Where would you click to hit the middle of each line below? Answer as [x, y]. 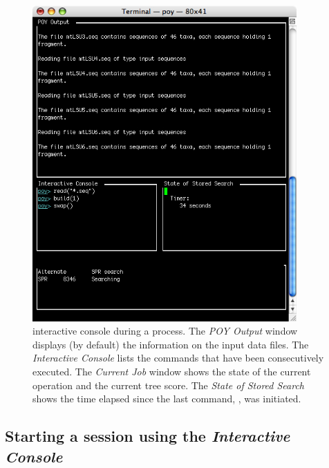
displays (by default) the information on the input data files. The [171, 344]
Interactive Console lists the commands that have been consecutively [178, 358]
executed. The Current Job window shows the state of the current [172, 372]
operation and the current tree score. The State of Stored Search [169, 385]
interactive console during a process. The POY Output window [165, 331]
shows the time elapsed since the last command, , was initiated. [167, 399]
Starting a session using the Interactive [148, 436]
